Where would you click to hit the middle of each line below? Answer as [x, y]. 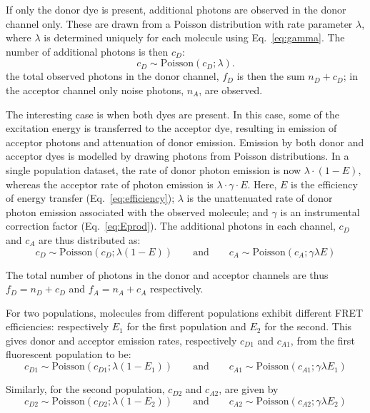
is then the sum [271, 76]
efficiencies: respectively [57, 326]
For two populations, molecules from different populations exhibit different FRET [185, 312]
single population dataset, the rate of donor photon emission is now [154, 169]
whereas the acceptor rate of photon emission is [110, 184]
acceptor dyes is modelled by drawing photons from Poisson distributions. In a [177, 156]
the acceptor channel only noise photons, [95, 90]
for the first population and [186, 326]
